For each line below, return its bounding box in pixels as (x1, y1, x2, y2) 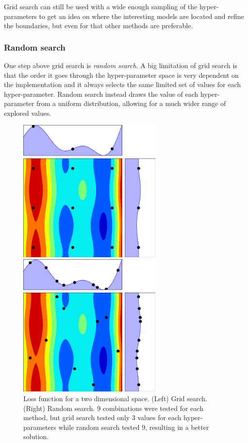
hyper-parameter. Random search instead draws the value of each (4, 89, 198, 99)
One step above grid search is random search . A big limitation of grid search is (4, 60, 237, 70)
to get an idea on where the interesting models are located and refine (39, 11, 244, 21)
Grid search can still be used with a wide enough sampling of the (4, 1, 198, 11)
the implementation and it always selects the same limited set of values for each (4, 79, 241, 89)
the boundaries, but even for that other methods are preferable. (4, 20, 193, 31)
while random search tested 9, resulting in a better (58, 422, 209, 432)
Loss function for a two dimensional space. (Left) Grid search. (23, 393, 207, 403)
